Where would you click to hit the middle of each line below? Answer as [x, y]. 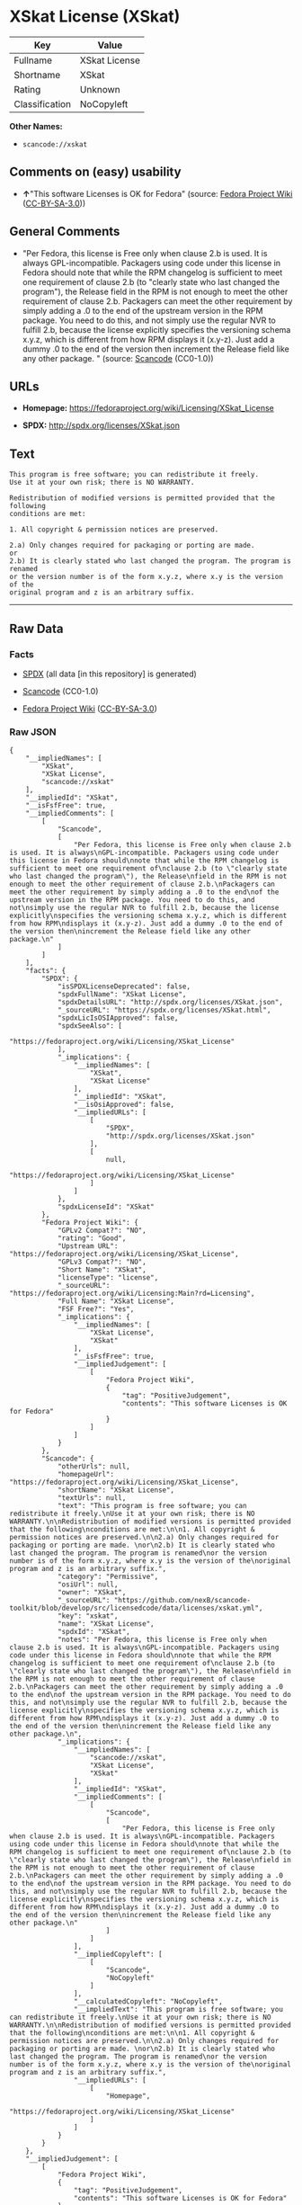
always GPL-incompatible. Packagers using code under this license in [151, 263]
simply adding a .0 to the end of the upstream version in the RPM [142, 310]
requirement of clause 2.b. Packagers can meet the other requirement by [157, 301]
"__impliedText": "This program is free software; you [178, 2010]
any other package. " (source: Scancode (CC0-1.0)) [118, 358]
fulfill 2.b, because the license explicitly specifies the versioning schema [156, 329]
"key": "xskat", [88, 1616]
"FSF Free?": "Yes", [96, 1309]
